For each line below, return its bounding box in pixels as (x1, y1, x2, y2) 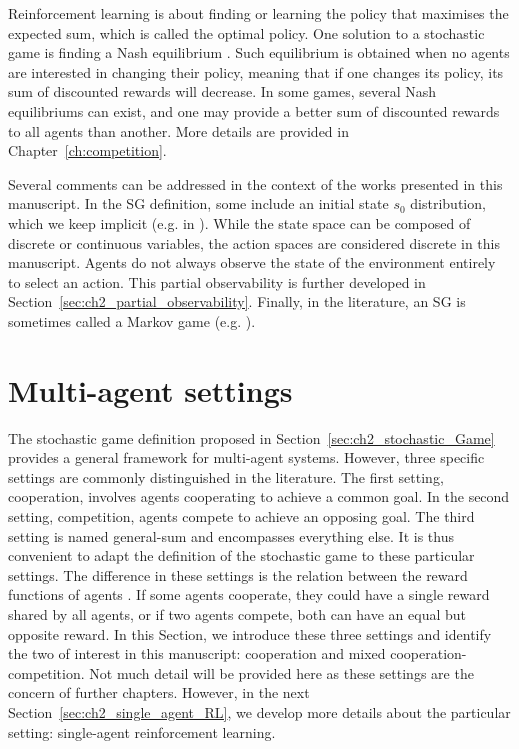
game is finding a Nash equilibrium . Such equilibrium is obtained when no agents (8, 42, 510, 63)
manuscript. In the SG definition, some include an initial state (8, 193, 389, 214)
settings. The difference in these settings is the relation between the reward (8, 564, 468, 585)
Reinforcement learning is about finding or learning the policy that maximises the (8, 3, 509, 23)
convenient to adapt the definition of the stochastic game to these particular (8, 545, 475, 566)
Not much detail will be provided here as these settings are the (89, 662, 474, 683)
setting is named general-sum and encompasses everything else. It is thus (8, 525, 454, 546)
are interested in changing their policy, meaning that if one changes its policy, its (8, 61, 504, 82)
